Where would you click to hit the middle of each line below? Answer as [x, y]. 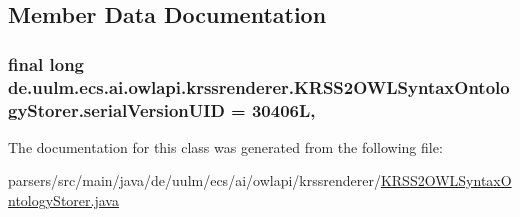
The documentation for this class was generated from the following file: [225, 146]
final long [46, 63]
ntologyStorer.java [63, 200]
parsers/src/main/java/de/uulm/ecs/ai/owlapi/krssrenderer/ [194, 180]
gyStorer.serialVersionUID [116, 109]
